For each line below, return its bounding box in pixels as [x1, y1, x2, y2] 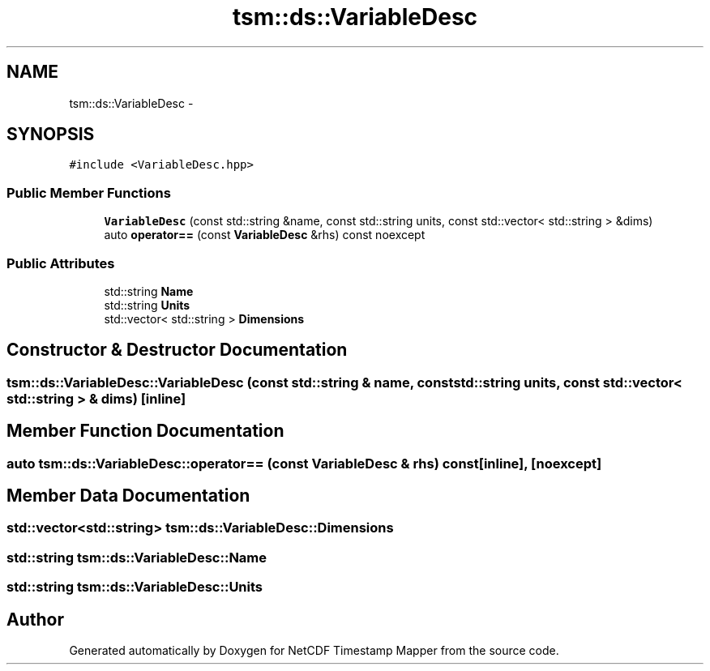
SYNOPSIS [6, 124, 95, 145]
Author [6, 609, 64, 630]
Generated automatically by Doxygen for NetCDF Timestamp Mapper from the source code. [69, 643, 559, 658]
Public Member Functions [6, 184, 171, 201]
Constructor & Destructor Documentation [6, 340, 348, 361]
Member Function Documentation [6, 421, 284, 442]
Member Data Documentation [6, 485, 250, 506]
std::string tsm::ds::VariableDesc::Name [6, 549, 267, 566]
